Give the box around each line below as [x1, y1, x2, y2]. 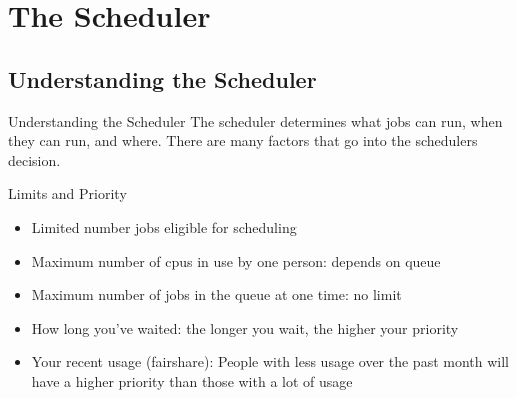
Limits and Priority [8, 183, 127, 204]
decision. [8, 149, 61, 170]
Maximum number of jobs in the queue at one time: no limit [31, 284, 402, 305]
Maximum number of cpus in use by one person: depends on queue [31, 250, 441, 271]
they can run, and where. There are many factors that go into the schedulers [8, 130, 478, 151]
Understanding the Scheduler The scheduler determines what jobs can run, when [8, 110, 503, 131]
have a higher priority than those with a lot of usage [31, 370, 353, 391]
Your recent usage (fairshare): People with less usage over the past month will [31, 351, 509, 372]
